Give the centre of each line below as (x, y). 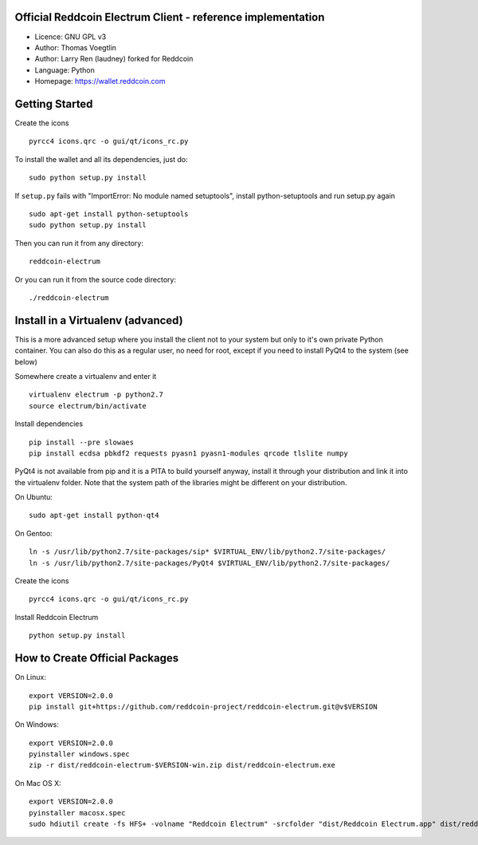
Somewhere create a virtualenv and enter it (86, 376)
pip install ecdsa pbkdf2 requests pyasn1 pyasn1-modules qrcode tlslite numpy (188, 453)
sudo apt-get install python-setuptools (109, 214)
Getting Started (54, 104)
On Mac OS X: (38, 783)
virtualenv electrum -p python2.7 (96, 395)
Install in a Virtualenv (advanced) (99, 320)
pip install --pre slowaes (82, 442)
